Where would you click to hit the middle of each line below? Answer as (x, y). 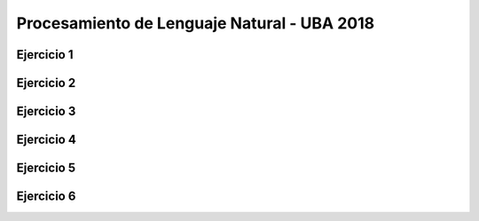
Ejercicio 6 (46, 197)
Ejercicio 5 (46, 168)
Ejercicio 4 (47, 140)
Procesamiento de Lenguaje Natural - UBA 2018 (196, 23)
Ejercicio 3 (46, 111)
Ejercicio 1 (45, 55)
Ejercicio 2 (46, 83)
